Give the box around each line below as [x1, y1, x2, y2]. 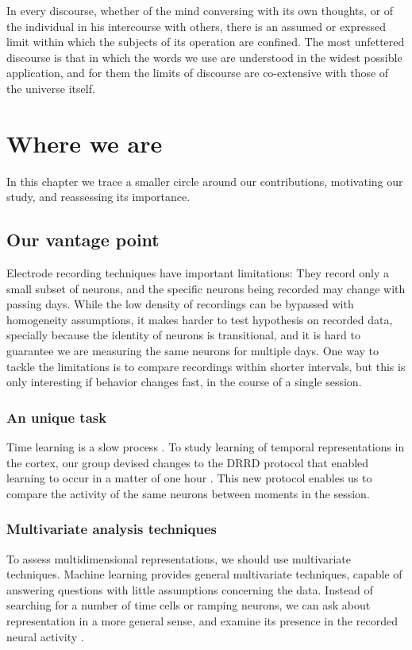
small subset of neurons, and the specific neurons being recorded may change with [6, 280, 406, 296]
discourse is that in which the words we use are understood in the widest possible [6, 48, 402, 65]
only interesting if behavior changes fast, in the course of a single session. [6, 373, 362, 390]
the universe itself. [6, 79, 95, 96]
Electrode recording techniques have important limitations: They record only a [6, 265, 390, 281]
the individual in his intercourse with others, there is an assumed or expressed [6, 17, 387, 34]
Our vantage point [6, 227, 160, 252]
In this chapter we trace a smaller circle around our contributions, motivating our [6, 172, 403, 189]
